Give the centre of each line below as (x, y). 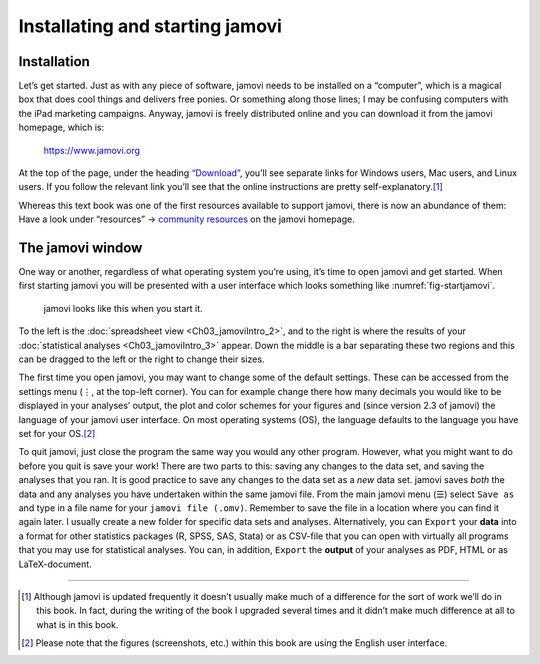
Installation (54, 61)
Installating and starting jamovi (150, 26)
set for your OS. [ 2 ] (57, 433)
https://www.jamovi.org (91, 150)
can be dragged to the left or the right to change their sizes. (141, 359)
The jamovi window (80, 248)
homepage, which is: (61, 127)
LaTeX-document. (55, 564)
